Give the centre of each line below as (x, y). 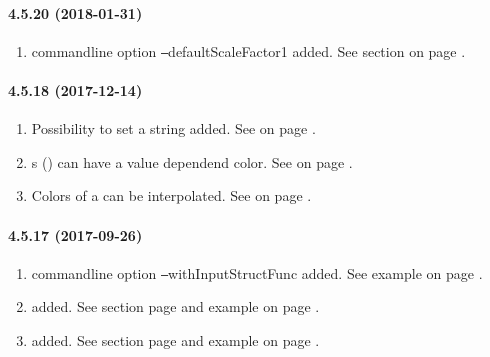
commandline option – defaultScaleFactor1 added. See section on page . (248, 50)
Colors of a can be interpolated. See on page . (171, 195)
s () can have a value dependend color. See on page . (192, 161)
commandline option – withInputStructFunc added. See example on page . (257, 272)
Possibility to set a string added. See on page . (173, 128)
